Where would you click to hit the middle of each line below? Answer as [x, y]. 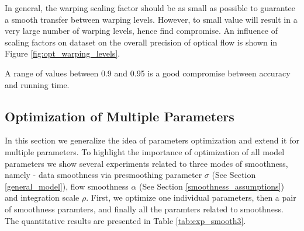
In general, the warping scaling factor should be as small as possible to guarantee [150, 8]
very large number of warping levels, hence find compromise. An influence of [141, 31]
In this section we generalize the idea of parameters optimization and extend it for [152, 140]
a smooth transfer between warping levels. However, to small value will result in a [151, 19]
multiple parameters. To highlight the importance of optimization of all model [145, 151]
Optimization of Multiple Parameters [120, 116]
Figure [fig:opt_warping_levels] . [63, 53]
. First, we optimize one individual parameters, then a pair [191, 197]
